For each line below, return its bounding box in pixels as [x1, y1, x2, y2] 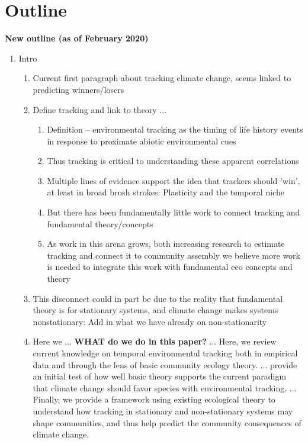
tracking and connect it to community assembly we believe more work [47, 249, 300, 261]
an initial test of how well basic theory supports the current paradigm [33, 370, 287, 382]
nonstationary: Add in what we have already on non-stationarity [33, 315, 267, 327]
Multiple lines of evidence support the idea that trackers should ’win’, [47, 174, 300, 186]
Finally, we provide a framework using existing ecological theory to [33, 393, 275, 406]
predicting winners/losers [33, 83, 124, 95]
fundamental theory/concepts [47, 217, 153, 230]
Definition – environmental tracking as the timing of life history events [47, 123, 303, 136]
